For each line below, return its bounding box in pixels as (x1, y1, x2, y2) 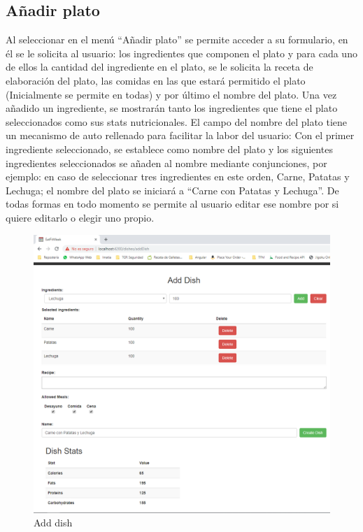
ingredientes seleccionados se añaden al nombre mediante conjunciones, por (6, 155, 327, 170)
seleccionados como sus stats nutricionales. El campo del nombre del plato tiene (6, 114, 348, 129)
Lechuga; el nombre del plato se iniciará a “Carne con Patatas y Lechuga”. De (6, 182, 339, 197)
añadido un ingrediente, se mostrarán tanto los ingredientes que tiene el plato (6, 101, 338, 115)
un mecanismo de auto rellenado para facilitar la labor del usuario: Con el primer (6, 128, 355, 143)
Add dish (34, 515, 73, 530)
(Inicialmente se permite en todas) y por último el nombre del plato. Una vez (6, 87, 337, 101)
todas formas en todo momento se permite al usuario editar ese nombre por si (6, 196, 339, 211)
